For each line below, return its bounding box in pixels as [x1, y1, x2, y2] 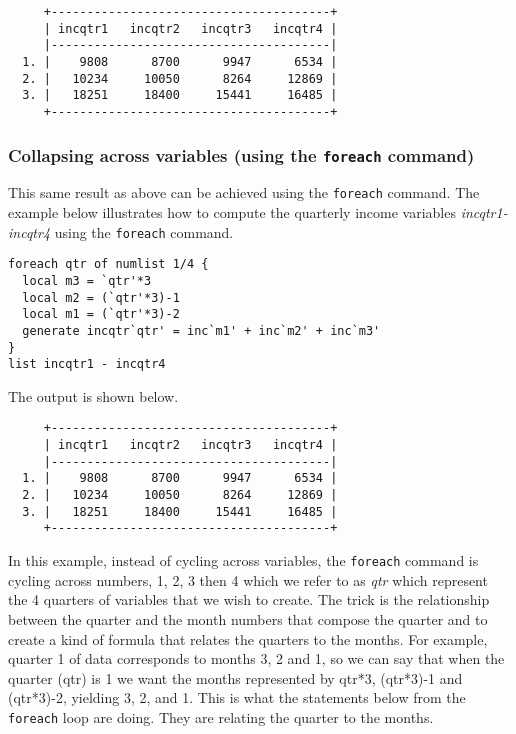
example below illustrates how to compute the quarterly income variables [8, 202, 456, 223]
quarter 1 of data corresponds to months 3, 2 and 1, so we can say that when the [8, 648, 505, 669]
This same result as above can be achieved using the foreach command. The [8, 182, 480, 203]
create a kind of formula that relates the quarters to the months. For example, [8, 628, 488, 649]
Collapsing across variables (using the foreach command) [8, 142, 475, 167]
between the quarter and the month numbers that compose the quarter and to [8, 608, 488, 629]
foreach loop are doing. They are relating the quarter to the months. [8, 706, 434, 727]
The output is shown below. [8, 385, 179, 406]
